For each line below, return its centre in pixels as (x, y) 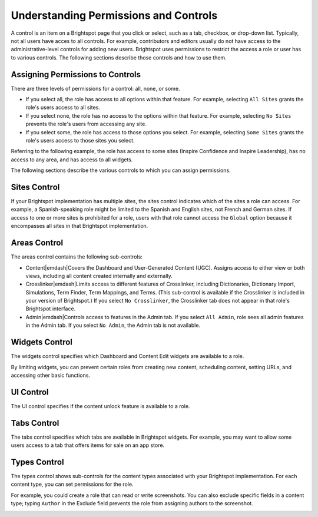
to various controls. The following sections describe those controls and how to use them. (119, 57)
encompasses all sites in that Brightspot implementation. (79, 226)
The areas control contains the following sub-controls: (77, 257)
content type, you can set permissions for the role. (72, 484)
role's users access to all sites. (63, 107)
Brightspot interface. (51, 309)
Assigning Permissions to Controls (76, 74)
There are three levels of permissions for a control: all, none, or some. (95, 88)
